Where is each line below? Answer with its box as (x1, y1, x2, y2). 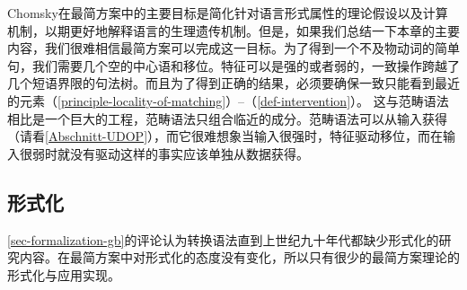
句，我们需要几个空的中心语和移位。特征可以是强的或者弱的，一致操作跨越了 (7, 56, 460, 75)
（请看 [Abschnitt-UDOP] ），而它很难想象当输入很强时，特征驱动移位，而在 (7, 127, 444, 145)
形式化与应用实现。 (7, 265, 120, 284)
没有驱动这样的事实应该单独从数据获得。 (69, 144, 309, 163)
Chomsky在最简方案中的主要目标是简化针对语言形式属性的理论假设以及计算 (7, 4, 448, 22)
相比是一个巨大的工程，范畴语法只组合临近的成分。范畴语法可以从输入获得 (7, 109, 447, 127)
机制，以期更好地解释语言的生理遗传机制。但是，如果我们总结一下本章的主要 (7, 21, 460, 40)
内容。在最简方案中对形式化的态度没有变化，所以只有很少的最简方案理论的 (19, 248, 460, 267)
